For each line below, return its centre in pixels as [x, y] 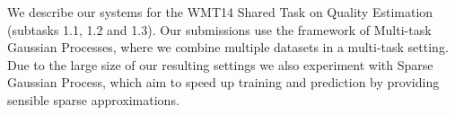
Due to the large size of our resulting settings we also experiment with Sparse [220, 64]
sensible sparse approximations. [93, 99]
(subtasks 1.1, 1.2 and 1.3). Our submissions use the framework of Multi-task [219, 29]
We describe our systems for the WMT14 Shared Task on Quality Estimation [220, 12]
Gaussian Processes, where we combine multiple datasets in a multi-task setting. [228, 47]
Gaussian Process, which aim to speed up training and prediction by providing [223, 82]
